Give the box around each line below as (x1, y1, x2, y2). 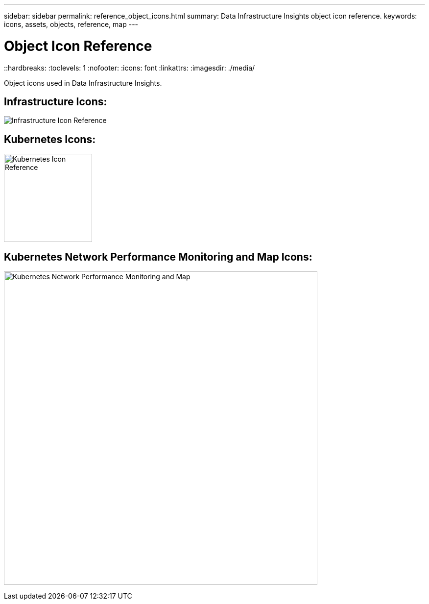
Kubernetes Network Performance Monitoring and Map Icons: (4, 250, 312, 263)
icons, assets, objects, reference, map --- (4, 20, 139, 28)
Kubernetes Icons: (4, 133, 96, 145)
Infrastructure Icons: (4, 95, 107, 108)
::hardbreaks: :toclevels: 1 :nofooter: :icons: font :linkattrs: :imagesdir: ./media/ (4, 63, 255, 72)
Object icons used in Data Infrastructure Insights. (4, 78, 162, 87)
